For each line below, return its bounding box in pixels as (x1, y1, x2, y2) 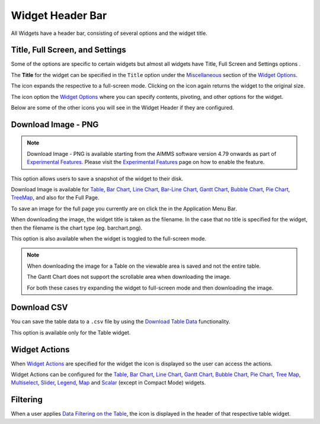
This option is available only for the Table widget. (11, 329, 131, 336)
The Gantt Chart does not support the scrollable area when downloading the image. (27, 273, 231, 281)
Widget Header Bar (11, 9, 107, 22)
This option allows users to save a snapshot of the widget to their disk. (11, 175, 184, 182)
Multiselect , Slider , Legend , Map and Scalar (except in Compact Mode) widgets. (11, 379, 206, 386)
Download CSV (11, 303, 68, 313)
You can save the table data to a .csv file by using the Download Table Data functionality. (11, 318, 231, 325)
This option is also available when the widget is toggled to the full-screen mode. (11, 235, 207, 242)
